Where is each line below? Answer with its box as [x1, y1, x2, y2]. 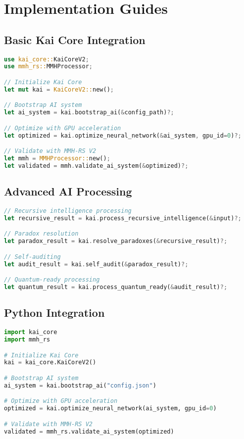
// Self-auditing [4, 253, 61, 260]
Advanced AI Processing [4, 184, 132, 199]
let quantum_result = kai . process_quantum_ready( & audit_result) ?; [4, 284, 228, 291]
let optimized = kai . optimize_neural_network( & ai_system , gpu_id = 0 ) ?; [4, 132, 242, 139]
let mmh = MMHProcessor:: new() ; [4, 155, 110, 162]
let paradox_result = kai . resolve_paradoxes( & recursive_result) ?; [4, 238, 228, 245]
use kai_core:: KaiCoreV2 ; [4, 55, 89, 63]
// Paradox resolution [4, 230, 79, 238]
